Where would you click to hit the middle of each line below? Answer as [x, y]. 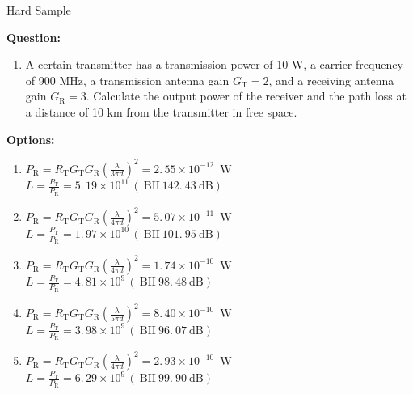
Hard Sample [39, 10]
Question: [34, 37]
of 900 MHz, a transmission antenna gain [127, 80]
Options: [31, 139]
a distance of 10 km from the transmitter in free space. [161, 111]
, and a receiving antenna [331, 80]
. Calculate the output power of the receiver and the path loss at [246, 96]
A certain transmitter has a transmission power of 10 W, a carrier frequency [214, 64]
